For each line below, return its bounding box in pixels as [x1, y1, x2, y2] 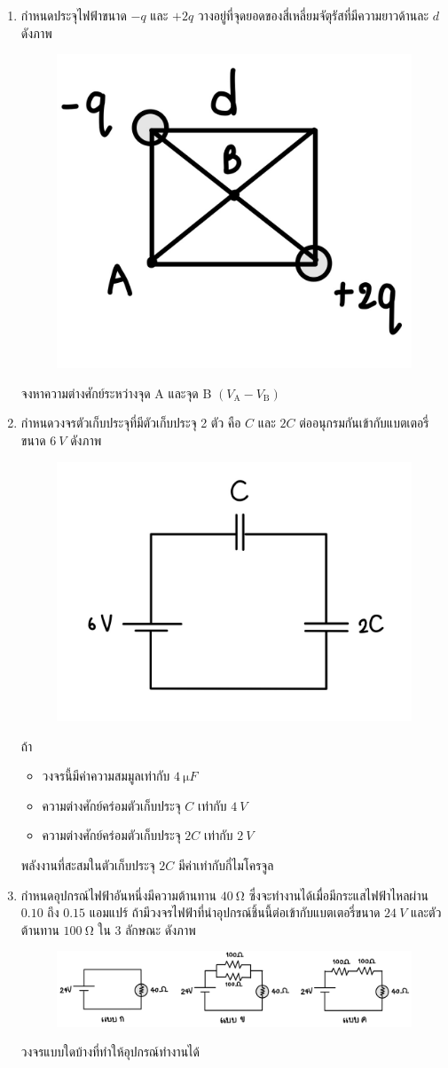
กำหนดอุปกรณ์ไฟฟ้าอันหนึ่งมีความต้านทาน [20, 885, 217, 904]
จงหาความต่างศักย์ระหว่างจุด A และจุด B [20, 383, 212, 402]
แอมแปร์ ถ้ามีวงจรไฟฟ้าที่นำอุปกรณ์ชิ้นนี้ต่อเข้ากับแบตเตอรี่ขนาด [89, 903, 381, 922]
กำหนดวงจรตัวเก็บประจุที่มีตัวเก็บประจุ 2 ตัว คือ [20, 413, 241, 432]
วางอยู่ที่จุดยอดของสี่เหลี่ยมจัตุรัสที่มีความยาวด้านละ [197, 6, 429, 24]
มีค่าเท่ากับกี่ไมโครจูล [178, 855, 274, 874]
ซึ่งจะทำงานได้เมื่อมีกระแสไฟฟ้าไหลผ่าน [248, 885, 428, 904]
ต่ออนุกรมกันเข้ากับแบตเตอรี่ [299, 413, 429, 432]
